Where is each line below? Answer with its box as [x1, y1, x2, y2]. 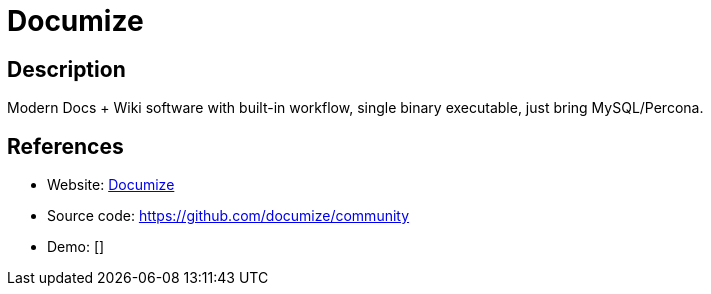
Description [7, 56, 126, 82]
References [7, 133, 124, 159]
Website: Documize [47, 176, 175, 194]
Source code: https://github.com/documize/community [47, 207, 410, 225]
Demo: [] [47, 238, 105, 256]
